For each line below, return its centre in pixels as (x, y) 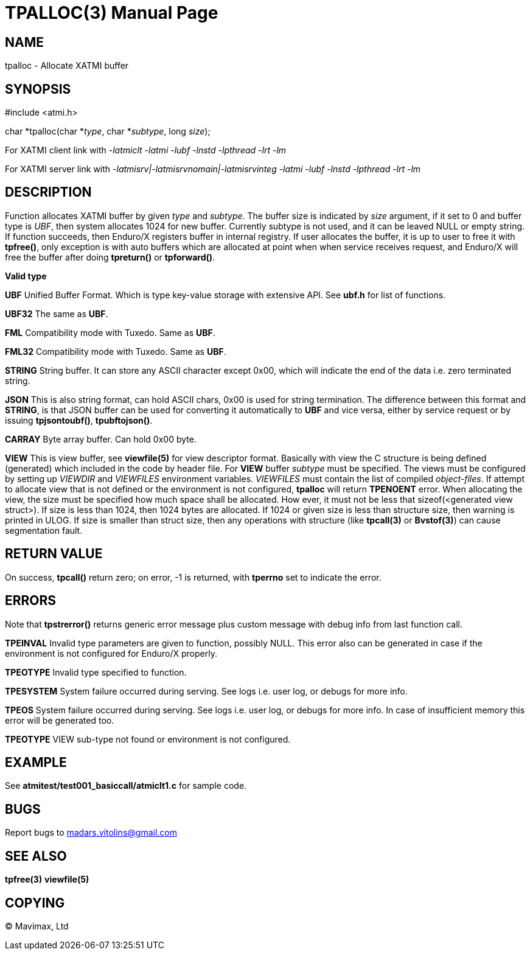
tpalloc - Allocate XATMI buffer (67, 66)
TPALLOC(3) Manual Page (112, 13)
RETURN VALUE (54, 554)
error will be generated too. (60, 720)
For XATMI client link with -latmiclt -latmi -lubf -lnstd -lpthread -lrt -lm (146, 150)
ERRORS (31, 601)
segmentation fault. (44, 530)
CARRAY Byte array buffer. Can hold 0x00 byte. (101, 439)
